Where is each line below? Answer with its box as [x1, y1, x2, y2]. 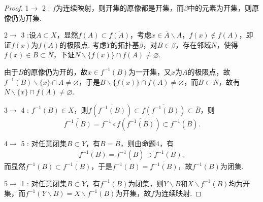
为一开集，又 [128, 66, 172, 77]
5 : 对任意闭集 [21, 138, 67, 148]
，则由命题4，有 [120, 138, 174, 148]
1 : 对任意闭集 [21, 178, 67, 188]
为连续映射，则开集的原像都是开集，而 [56, 3, 184, 13]
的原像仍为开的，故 [23, 66, 88, 77]
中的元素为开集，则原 [188, 3, 259, 13]
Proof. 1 [4, 3, 29, 13]
